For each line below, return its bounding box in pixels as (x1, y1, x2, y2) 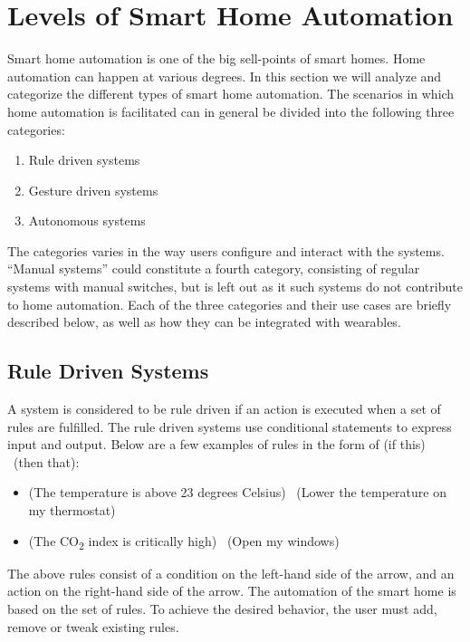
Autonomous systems (28, 211, 146, 230)
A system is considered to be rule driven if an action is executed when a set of (7, 399, 441, 418)
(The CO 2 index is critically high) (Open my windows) (28, 531, 340, 552)
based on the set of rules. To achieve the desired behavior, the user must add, (7, 599, 437, 618)
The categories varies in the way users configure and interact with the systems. (7, 241, 445, 260)
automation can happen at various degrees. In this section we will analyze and (7, 66, 442, 85)
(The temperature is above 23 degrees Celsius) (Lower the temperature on (28, 483, 446, 502)
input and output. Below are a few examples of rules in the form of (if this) (7, 435, 426, 454)
